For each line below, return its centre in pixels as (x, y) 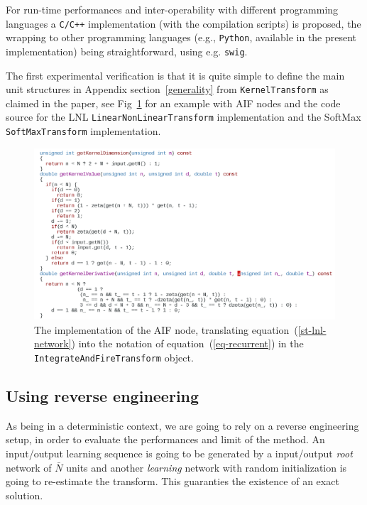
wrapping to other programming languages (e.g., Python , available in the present (181, 37)
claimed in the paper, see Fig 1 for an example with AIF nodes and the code (173, 103)
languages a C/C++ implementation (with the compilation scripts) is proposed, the (183, 23)
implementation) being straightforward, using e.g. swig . (127, 51)
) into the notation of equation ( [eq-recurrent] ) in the (187, 343)
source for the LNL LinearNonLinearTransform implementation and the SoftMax (183, 117)
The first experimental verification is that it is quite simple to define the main (175, 75)
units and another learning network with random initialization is (207, 467)
